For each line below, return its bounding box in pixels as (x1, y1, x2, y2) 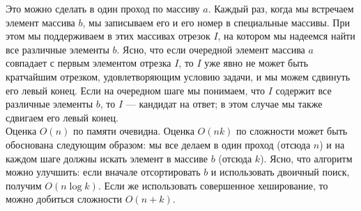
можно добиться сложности (6, 192, 123, 206)
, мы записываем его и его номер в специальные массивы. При (82, 15, 350, 29)
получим (6, 178, 42, 192)
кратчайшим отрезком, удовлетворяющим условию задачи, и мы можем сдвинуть (6, 69, 351, 83)
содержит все (275, 83, 332, 97)
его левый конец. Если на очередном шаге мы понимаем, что (6, 83, 265, 97)
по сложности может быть (236, 124, 348, 138)
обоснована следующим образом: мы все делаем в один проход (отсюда (6, 137, 311, 151)
